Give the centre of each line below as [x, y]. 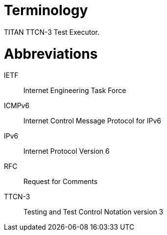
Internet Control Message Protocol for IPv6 [93, 121]
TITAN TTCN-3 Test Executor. [52, 32]
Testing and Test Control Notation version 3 [94, 212]
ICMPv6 [17, 106]
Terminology [46, 10]
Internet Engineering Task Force [75, 91]
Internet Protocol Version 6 [67, 151]
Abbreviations [51, 54]
